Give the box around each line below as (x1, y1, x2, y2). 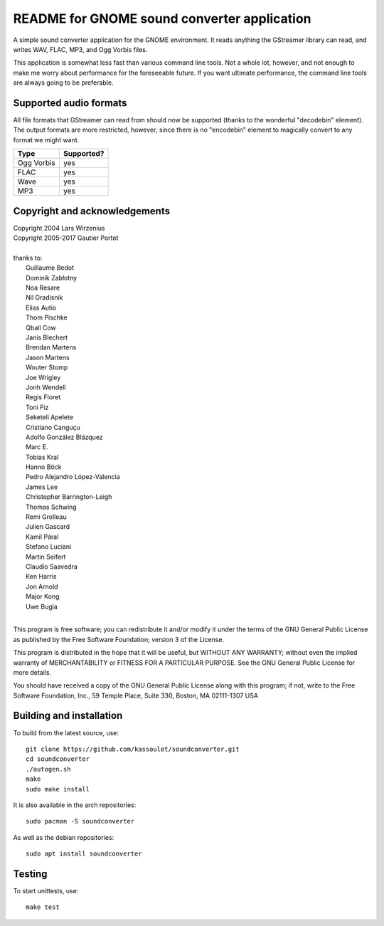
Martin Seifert (26, 552, 66, 561)
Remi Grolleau (26, 512, 67, 521)
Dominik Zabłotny (26, 273, 78, 282)
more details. (13, 668, 52, 676)
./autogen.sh (26, 765, 71, 773)
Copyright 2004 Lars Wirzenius (13, 223, 106, 232)
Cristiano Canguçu (26, 423, 81, 431)
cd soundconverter (26, 755, 90, 763)
